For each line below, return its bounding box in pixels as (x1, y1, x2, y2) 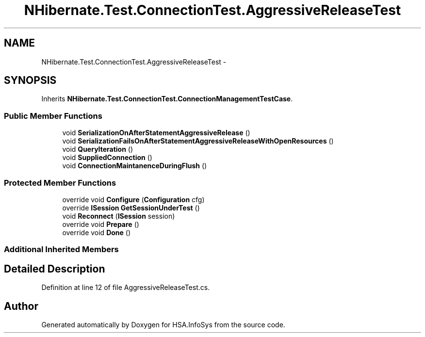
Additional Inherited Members (4, 244, 119, 255)
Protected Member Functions (4, 177, 116, 188)
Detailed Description (4, 262, 105, 275)
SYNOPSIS (4, 74, 57, 87)
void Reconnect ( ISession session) (62, 211, 175, 220)
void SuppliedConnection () (62, 153, 152, 162)
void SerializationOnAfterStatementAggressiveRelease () (62, 128, 250, 137)
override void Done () (62, 228, 131, 237)
